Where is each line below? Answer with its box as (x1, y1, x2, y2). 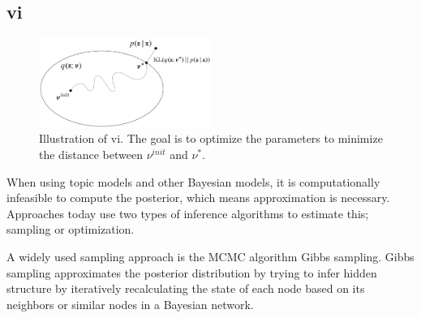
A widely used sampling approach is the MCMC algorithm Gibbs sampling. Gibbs (6, 247, 415, 264)
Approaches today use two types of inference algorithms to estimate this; (6, 204, 369, 221)
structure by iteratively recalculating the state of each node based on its (6, 280, 365, 297)
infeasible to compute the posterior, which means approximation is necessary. (6, 189, 390, 206)
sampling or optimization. (6, 221, 135, 238)
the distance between (39, 146, 144, 163)
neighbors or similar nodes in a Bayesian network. (6, 295, 254, 312)
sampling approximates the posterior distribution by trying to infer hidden (6, 264, 377, 281)
